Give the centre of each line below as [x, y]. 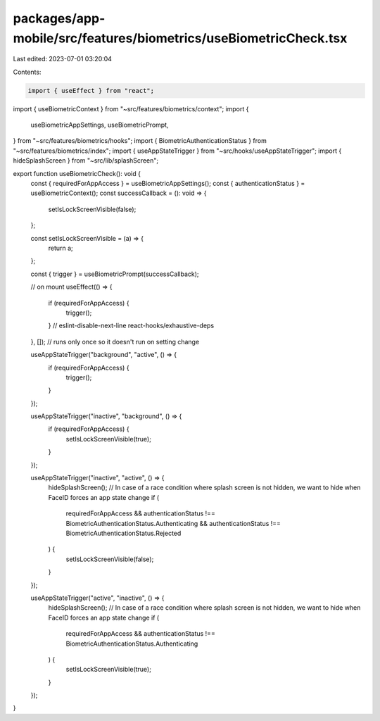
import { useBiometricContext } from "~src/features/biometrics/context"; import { [131, 108]
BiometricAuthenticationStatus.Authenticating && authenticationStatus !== [173, 523]
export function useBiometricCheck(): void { [77, 173]
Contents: [27, 72]
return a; [61, 248]
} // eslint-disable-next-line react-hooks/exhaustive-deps [131, 326]
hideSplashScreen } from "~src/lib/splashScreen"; [86, 161]
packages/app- [59, 18]
